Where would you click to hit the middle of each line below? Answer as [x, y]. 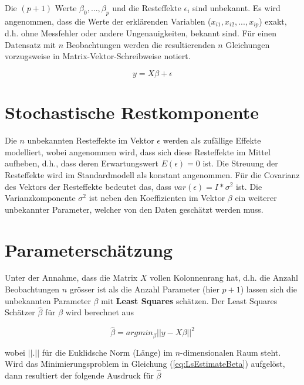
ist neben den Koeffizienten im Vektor [157, 198]
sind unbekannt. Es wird [237, 8]
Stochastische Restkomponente [132, 112]
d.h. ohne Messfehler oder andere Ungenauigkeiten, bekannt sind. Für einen [141, 33]
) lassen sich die [268, 289]
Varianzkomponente [40, 198]
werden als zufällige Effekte [212, 140]
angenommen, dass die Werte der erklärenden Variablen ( [108, 21]
